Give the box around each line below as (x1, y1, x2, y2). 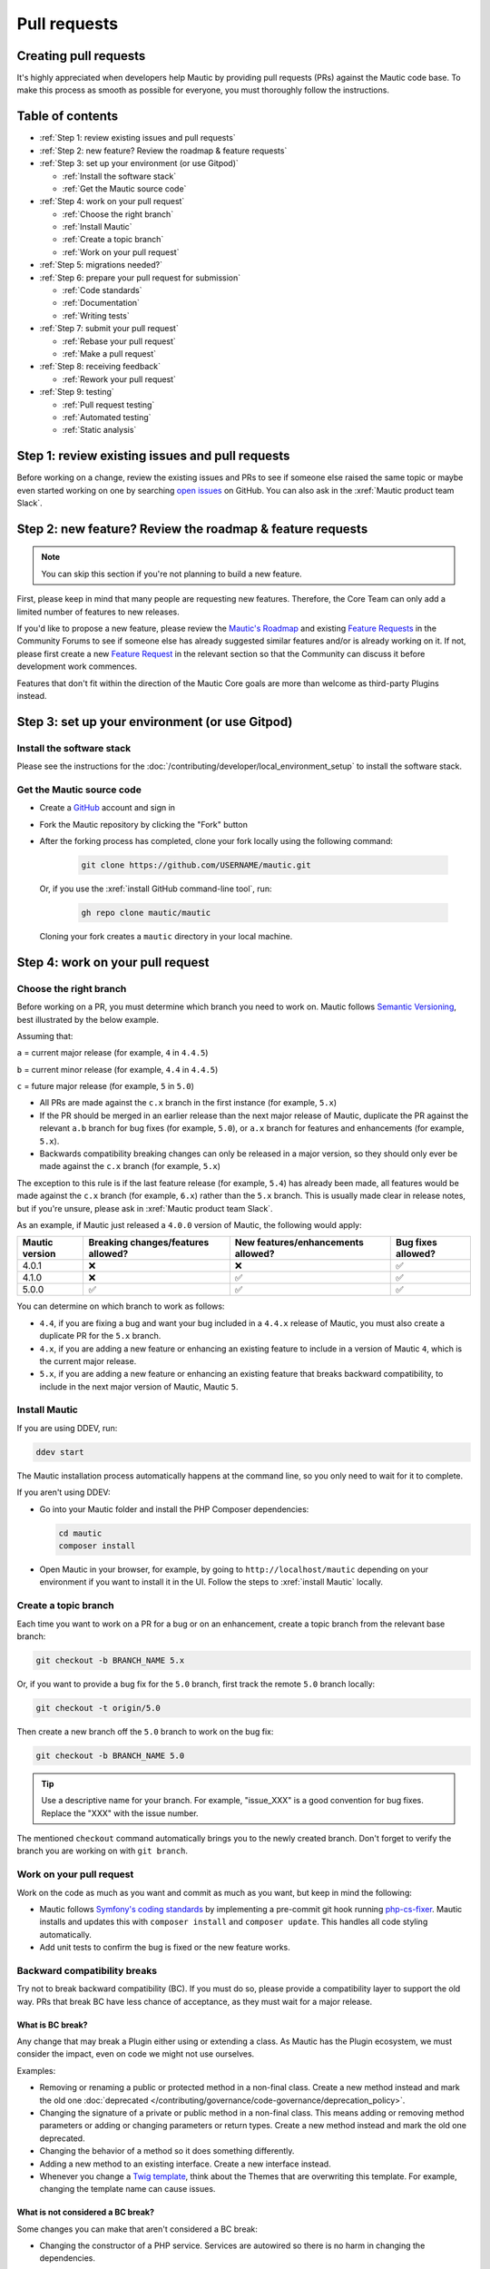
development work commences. (16, 661, 138, 672)
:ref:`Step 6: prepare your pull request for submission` (39, 272, 240, 283)
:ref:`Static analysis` (62, 425, 137, 436)
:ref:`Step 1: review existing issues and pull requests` (39, 133, 236, 143)
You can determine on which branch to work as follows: (16, 1301, 225, 1311)
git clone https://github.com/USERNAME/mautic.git (81, 860, 312, 870)
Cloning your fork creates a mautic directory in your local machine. (39, 930, 293, 941)
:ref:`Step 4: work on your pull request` (39, 196, 185, 207)
